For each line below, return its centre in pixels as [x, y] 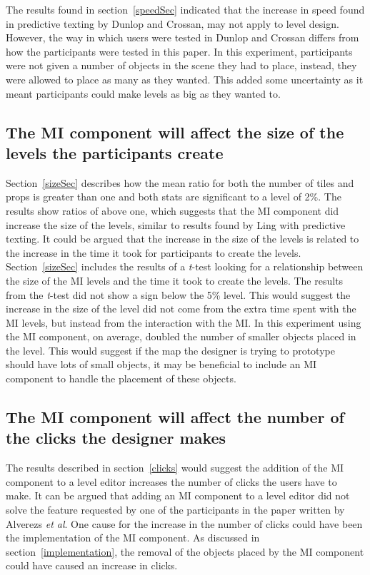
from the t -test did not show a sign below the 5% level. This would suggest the [178, 294]
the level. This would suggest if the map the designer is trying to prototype [170, 350]
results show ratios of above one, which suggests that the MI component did [172, 210]
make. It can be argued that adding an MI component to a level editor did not [178, 495]
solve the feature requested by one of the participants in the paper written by [175, 510]
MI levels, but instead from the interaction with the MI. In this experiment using [184, 322]
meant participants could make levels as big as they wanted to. [143, 93]
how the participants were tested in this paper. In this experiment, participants [179, 51]
